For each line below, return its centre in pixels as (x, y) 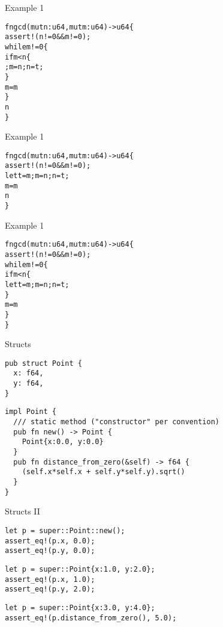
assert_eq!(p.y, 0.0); (50, 551)
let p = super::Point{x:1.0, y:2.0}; (80, 569)
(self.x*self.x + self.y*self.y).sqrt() (103, 472)
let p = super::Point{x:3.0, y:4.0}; (80, 607)
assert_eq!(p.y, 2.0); (50, 589)
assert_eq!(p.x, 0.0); (50, 541)
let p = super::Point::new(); (65, 530)
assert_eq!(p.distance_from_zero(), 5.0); (91, 618)
